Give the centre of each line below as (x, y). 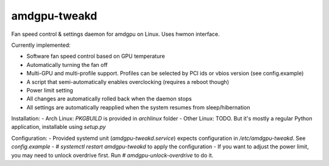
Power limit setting (50, 90)
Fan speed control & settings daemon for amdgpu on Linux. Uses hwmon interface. (115, 34)
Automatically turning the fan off (67, 64)
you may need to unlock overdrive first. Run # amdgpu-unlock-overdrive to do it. (112, 155)
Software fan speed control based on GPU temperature (96, 56)
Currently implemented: (41, 45)
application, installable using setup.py (58, 127)
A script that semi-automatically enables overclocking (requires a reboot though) (128, 81)
